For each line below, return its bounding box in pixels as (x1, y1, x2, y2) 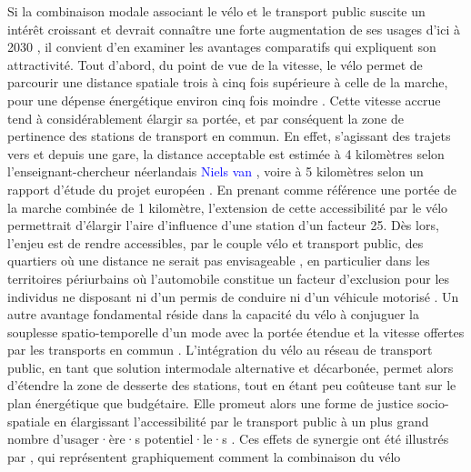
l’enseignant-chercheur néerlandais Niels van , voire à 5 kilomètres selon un (7, 162, 424, 181)
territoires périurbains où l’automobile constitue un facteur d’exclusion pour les (7, 268, 450, 287)
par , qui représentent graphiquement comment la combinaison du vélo (7, 447, 401, 466)
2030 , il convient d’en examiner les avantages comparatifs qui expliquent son (7, 37, 436, 56)
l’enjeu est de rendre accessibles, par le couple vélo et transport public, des (7, 233, 424, 252)
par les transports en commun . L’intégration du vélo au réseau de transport (7, 340, 433, 359)
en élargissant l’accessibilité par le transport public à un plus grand (54, 411, 429, 430)
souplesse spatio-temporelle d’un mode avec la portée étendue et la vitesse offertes (7, 322, 465, 341)
